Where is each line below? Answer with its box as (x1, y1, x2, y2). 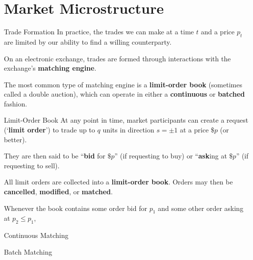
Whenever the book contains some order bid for (4, 203, 147, 213)
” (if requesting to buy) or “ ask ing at (114, 151, 227, 161)
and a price (201, 26, 235, 37)
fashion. (4, 98, 27, 108)
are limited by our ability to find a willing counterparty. (4, 36, 172, 47)
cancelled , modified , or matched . (4, 186, 113, 197)
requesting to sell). (4, 160, 60, 170)
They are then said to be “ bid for (4, 151, 105, 161)
